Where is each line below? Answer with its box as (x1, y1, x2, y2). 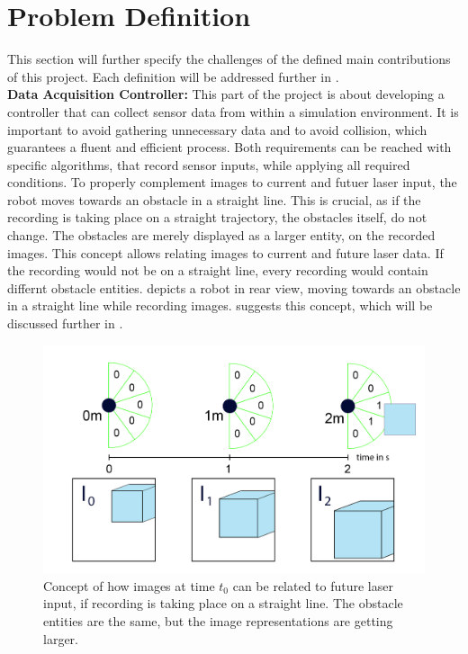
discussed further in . (7, 314, 123, 333)
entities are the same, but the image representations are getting (43, 612, 393, 631)
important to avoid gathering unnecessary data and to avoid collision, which (7, 120, 427, 139)
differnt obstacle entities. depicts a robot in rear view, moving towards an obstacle (7, 278, 461, 297)
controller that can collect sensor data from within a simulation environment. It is (7, 102, 459, 121)
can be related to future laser (232, 576, 393, 595)
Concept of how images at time (43, 576, 215, 595)
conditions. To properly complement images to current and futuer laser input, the (7, 173, 457, 192)
